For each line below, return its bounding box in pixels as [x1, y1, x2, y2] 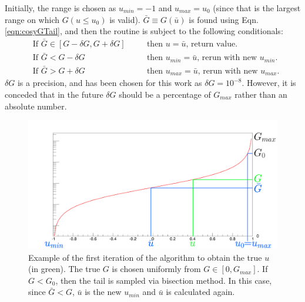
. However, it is [242, 77, 296, 89]
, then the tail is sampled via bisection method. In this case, [55, 274, 272, 286]
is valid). [109, 13, 140, 25]
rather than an [234, 88, 287, 101]
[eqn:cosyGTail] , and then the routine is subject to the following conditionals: [5, 25, 283, 37]
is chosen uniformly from [112, 263, 201, 275]
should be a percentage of [119, 88, 211, 101]
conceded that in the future [5, 88, 103, 101]
